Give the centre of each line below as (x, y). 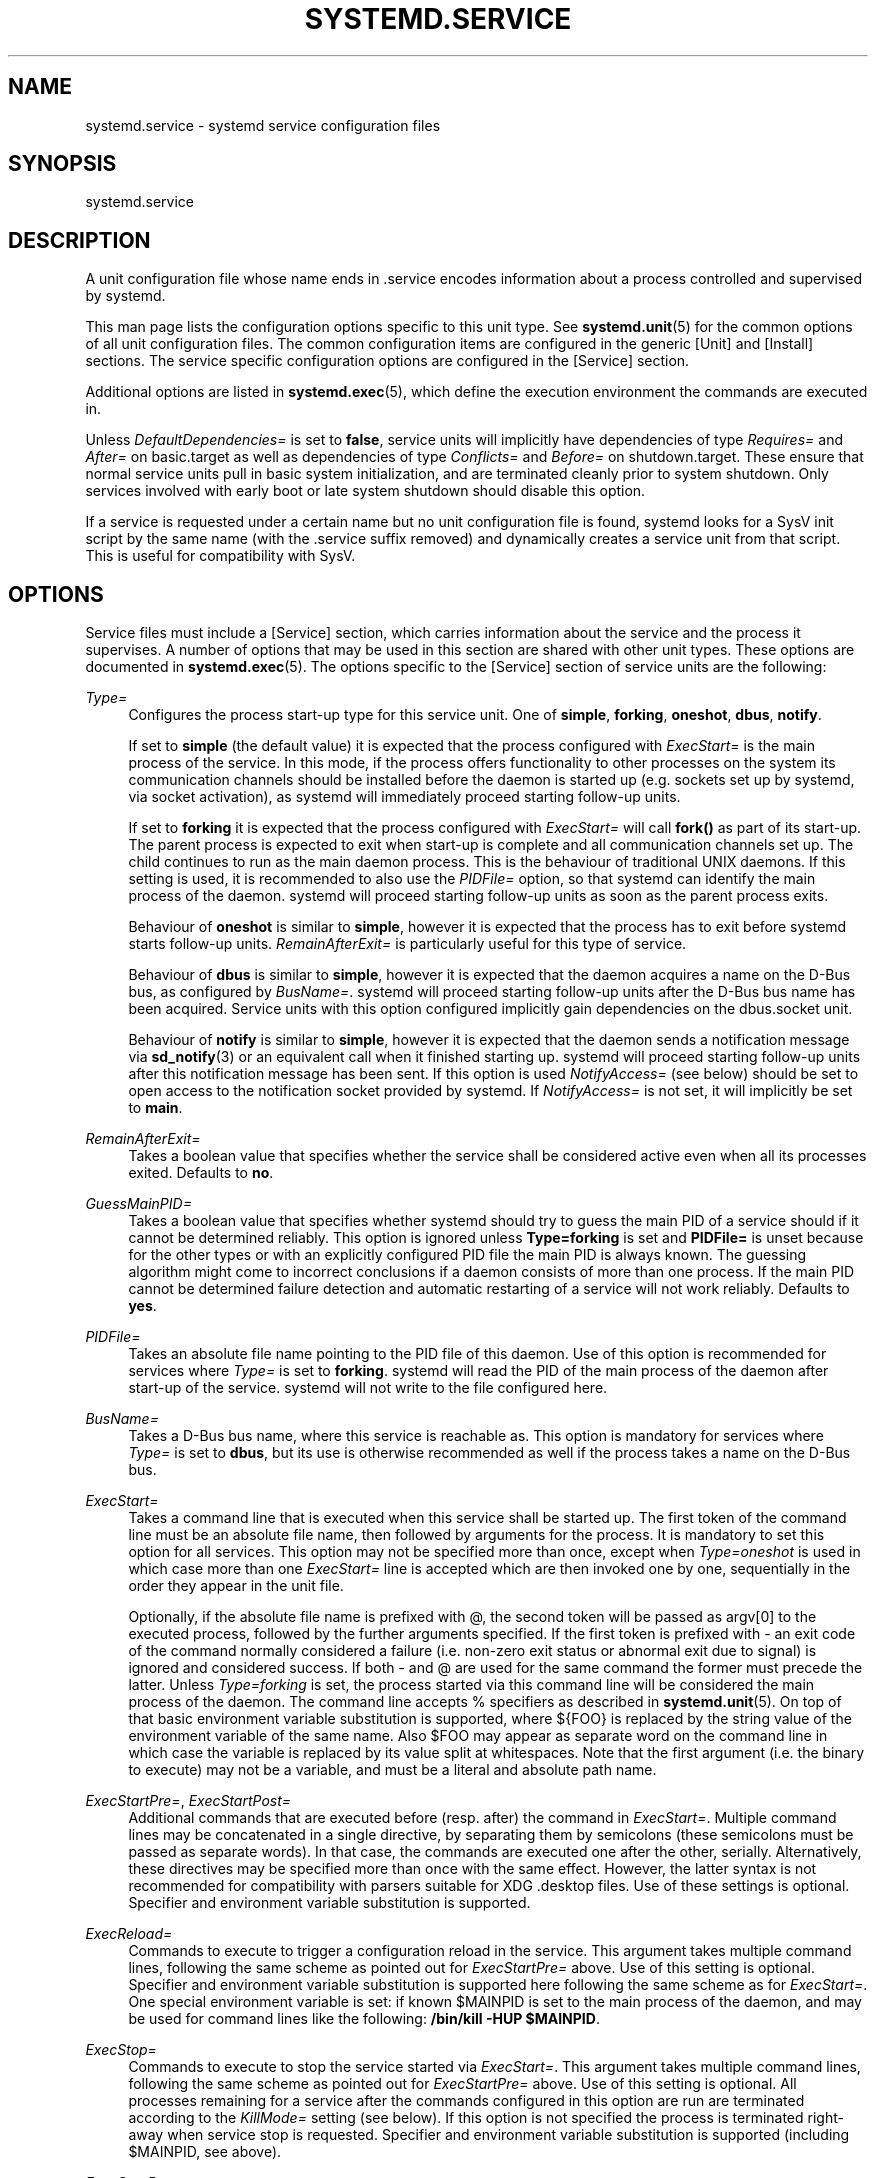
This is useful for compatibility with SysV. (220, 556)
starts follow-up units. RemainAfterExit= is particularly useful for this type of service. (407, 944)
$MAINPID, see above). (205, 2152)
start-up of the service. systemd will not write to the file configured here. (368, 1388)
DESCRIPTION (79, 240)
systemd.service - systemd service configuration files (263, 125)
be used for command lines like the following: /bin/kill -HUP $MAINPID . (364, 2019)
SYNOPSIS (62, 164)
